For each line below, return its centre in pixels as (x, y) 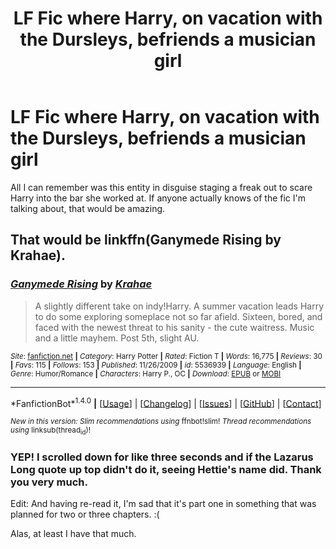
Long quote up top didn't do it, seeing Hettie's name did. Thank (166, 469)
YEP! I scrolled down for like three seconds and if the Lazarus (162, 457)
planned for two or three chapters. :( (85, 514)
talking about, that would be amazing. (88, 208)
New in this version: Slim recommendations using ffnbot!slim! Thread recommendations (161, 422)
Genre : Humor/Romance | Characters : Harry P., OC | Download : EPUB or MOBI (146, 373)
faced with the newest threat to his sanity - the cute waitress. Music (174, 327)
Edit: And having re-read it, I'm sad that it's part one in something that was (163, 503)
